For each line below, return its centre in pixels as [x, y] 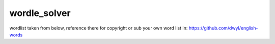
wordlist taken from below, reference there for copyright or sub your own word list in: [99, 28]
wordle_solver [40, 13]
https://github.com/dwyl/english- [223, 28]
